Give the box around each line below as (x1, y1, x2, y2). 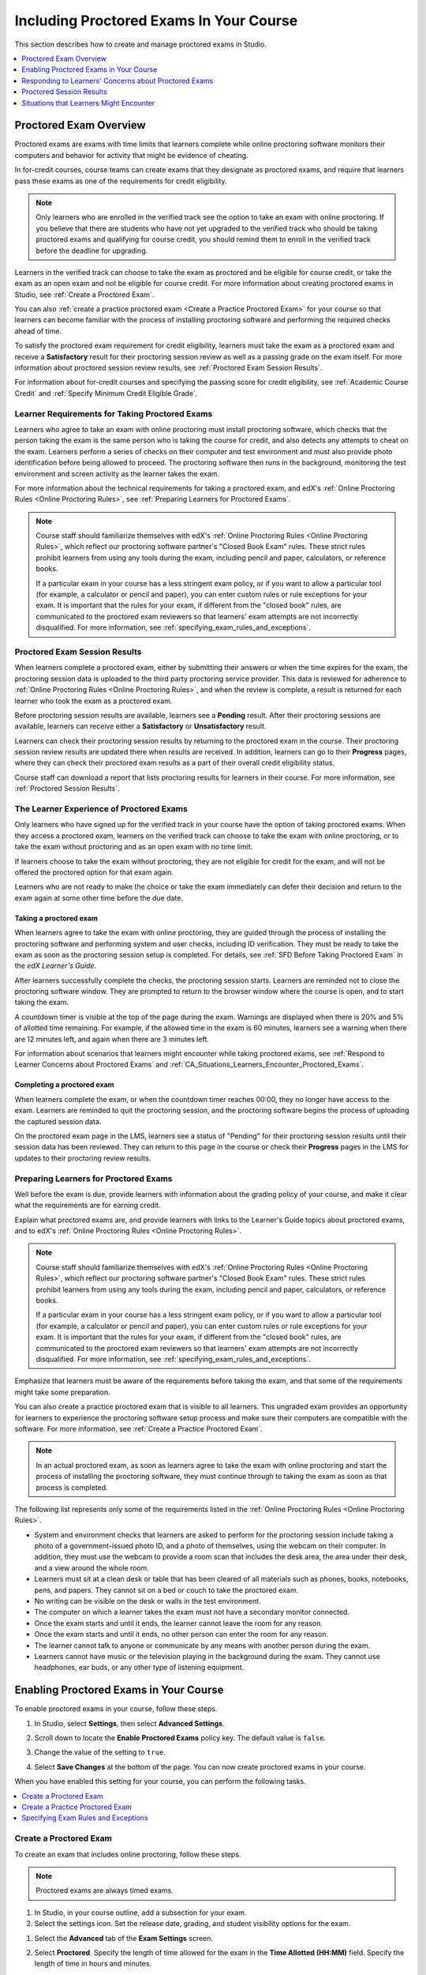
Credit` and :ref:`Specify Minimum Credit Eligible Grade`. (14, 388, 198, 398)
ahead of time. (14, 326, 62, 336)
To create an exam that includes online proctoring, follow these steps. (14, 1849, 241, 1859)
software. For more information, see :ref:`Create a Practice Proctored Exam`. (14, 1424, 263, 1433)
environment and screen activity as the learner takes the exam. (14, 468, 220, 478)
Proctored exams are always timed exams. (35, 1886, 174, 1895)
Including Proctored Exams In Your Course (14, 12, 298, 29)
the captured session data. (14, 1116, 102, 1126)
